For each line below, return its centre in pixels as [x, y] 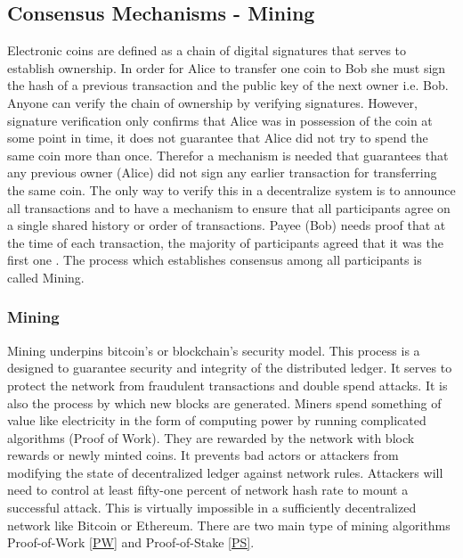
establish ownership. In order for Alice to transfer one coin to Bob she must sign [227, 67]
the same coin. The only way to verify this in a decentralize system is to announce [231, 189]
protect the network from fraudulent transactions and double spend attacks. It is [227, 385]
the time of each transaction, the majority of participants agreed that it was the [225, 242]
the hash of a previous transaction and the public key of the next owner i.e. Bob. [228, 85]
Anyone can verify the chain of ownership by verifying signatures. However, [212, 102]
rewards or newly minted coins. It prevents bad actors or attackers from [203, 455]
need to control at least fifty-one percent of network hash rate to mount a [208, 490]
